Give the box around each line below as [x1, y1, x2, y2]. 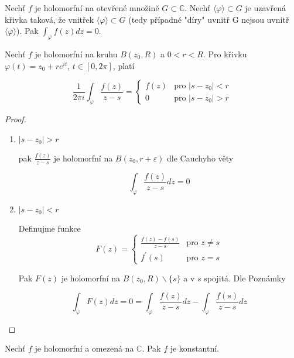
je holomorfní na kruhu [35, 47, 118, 60]
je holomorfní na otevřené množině [35, 2, 159, 13]
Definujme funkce [18, 222, 81, 234]
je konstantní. [170, 342, 220, 354]
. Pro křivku [203, 47, 247, 60]
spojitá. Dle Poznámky [204, 271, 286, 284]
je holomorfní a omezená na [35, 342, 134, 354]
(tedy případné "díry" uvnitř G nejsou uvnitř [128, 13, 289, 25]
